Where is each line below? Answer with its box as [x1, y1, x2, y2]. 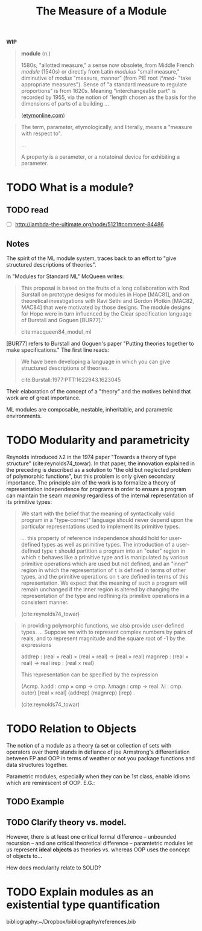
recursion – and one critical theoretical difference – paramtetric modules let [6, 840, 193, 847]
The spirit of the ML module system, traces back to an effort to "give [6, 255, 177, 262]
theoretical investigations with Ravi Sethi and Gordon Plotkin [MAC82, [21, 297, 195, 305]
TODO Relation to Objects [6, 722, 137, 736]
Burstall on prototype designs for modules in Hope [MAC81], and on [21, 291, 190, 298]
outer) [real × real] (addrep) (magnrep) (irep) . [21, 689, 136, 696]
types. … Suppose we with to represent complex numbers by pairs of [21, 629, 193, 635]
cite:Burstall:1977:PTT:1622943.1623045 [21, 376, 121, 384]
